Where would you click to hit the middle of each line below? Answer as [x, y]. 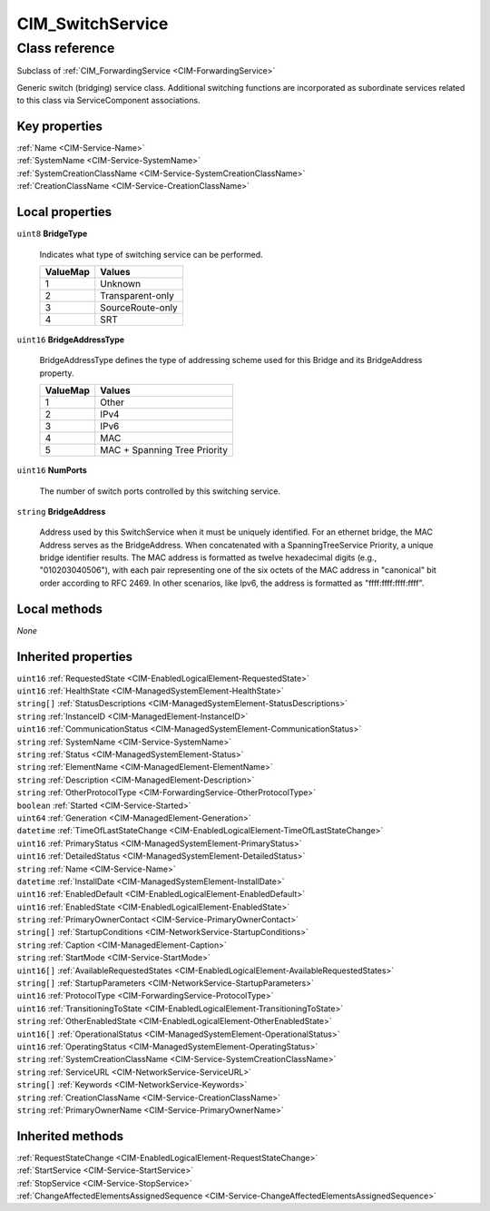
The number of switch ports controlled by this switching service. [160, 491]
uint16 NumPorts [52, 470]
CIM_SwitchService [93, 24]
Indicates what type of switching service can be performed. [151, 254]
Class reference [66, 48]
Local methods [60, 609]
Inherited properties [75, 657]
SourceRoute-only [139, 307]
